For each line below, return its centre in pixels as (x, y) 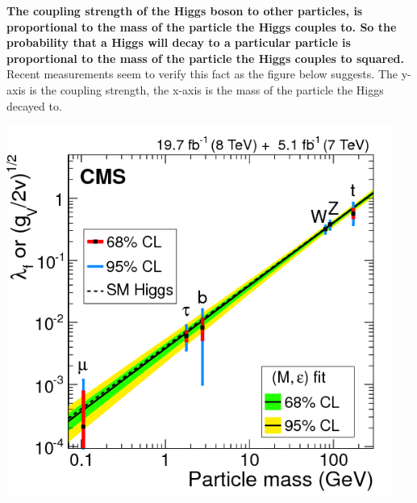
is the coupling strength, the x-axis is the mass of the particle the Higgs (206, 89)
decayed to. (34, 105)
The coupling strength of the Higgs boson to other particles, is (185, 10)
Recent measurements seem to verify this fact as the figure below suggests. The (202, 74)
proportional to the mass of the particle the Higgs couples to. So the (202, 26)
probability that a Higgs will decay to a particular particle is (179, 42)
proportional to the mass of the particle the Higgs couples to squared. (205, 58)
